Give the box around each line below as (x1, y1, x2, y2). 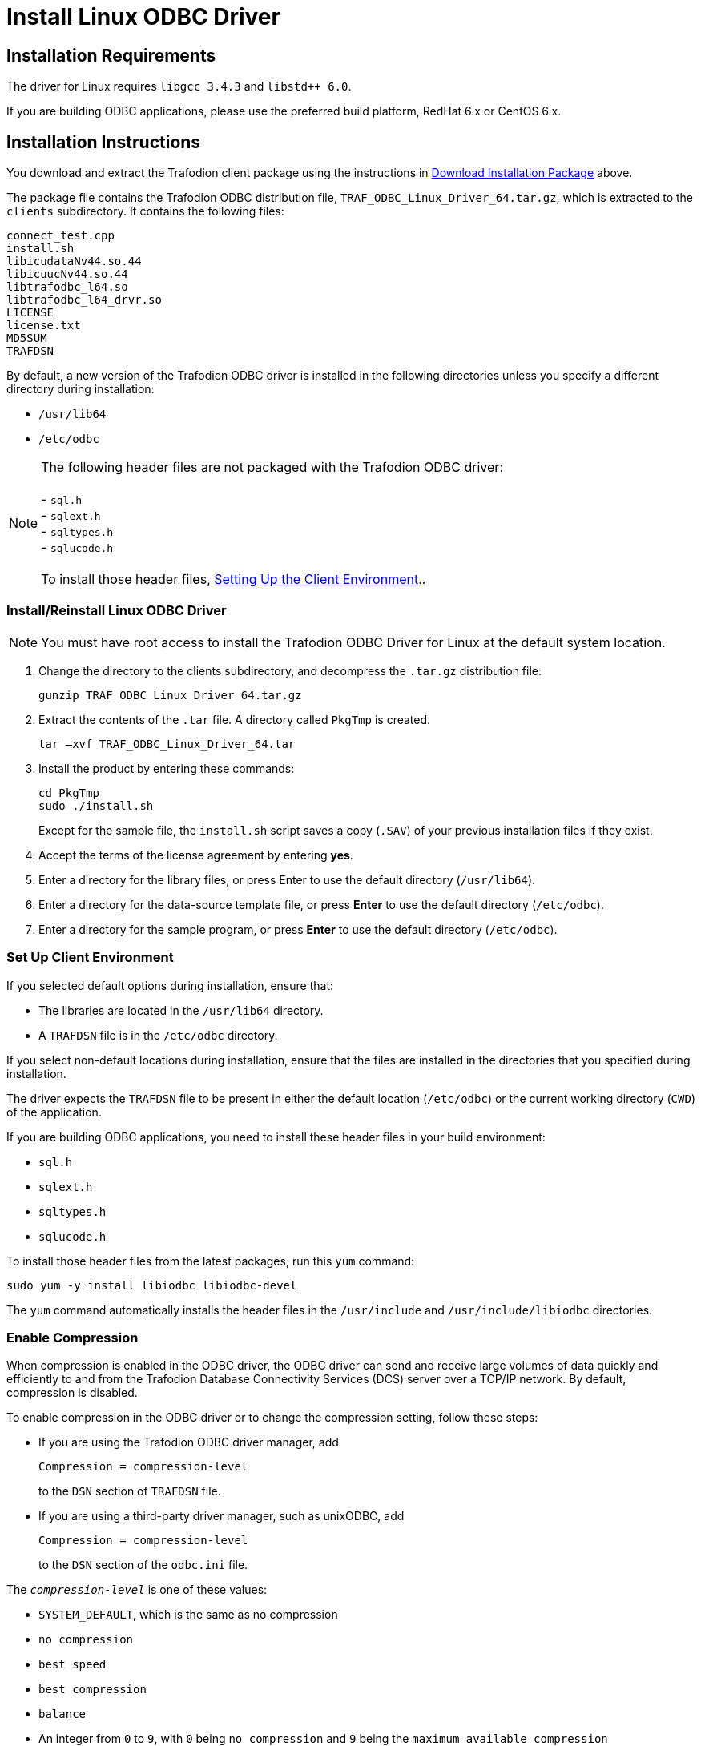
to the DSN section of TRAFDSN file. (38, 1484, 221, 1499)
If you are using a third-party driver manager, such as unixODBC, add (38, 1509, 405, 1523)
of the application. (6, 1104, 102, 1119)
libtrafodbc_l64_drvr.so (6, 293, 162, 307)
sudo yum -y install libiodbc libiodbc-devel (6, 1278, 297, 1292)
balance (38, 1708, 87, 1721)
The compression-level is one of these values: (6, 1583, 268, 1597)
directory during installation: (6, 382, 155, 396)
